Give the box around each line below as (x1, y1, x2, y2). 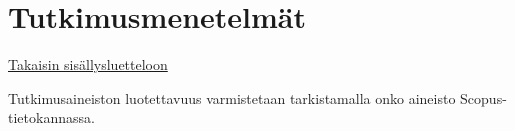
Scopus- (460, 87, 507, 108)
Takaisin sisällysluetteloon (8, 54, 168, 75)
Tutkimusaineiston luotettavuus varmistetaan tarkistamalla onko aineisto (8, 87, 456, 108)
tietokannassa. (8, 107, 95, 128)
